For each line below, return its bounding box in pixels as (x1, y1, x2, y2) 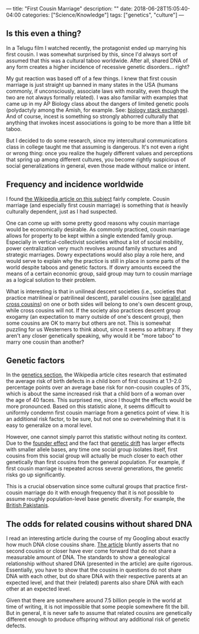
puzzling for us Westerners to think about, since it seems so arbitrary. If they (6, 325, 193, 332)
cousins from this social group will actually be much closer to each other (6, 452, 184, 460)
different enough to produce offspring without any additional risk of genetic (6, 616, 190, 623)
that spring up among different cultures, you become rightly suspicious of (6, 156, 186, 163)
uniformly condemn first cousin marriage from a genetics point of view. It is (6, 409, 190, 416)
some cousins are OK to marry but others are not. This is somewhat (6, 319, 171, 327)
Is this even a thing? (6, 29, 82, 39)
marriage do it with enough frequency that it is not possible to (23, 489, 175, 496)
